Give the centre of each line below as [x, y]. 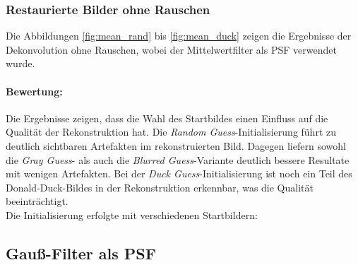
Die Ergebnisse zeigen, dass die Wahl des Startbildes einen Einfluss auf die [167, 118]
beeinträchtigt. [37, 201]
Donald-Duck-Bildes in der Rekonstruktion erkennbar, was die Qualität [160, 187]
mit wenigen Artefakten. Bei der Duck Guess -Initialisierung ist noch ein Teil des [179, 173]
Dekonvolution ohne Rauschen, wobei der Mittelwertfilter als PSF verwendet [171, 49]
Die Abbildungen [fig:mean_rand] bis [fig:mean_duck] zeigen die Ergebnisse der [179, 36]
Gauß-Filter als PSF [81, 253]
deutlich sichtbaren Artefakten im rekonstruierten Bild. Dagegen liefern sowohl [176, 145]
